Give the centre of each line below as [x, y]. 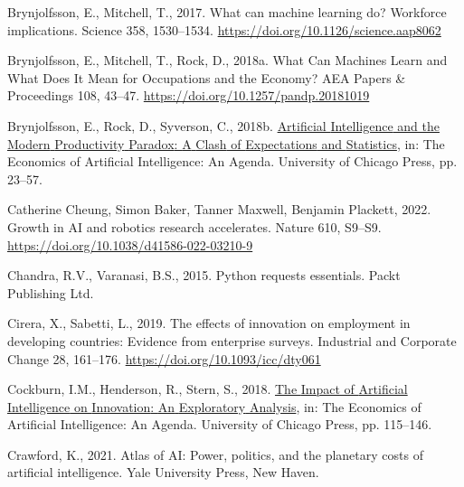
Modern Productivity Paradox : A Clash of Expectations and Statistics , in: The [226, 143]
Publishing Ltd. [51, 292]
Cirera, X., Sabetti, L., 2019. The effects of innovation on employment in [209, 323]
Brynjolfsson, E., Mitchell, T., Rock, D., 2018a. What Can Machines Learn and [227, 60]
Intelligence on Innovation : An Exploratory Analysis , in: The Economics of [214, 406]
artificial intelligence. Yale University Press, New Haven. [163, 472]
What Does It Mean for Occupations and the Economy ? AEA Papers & [207, 77]
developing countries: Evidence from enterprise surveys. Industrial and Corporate [232, 340]
